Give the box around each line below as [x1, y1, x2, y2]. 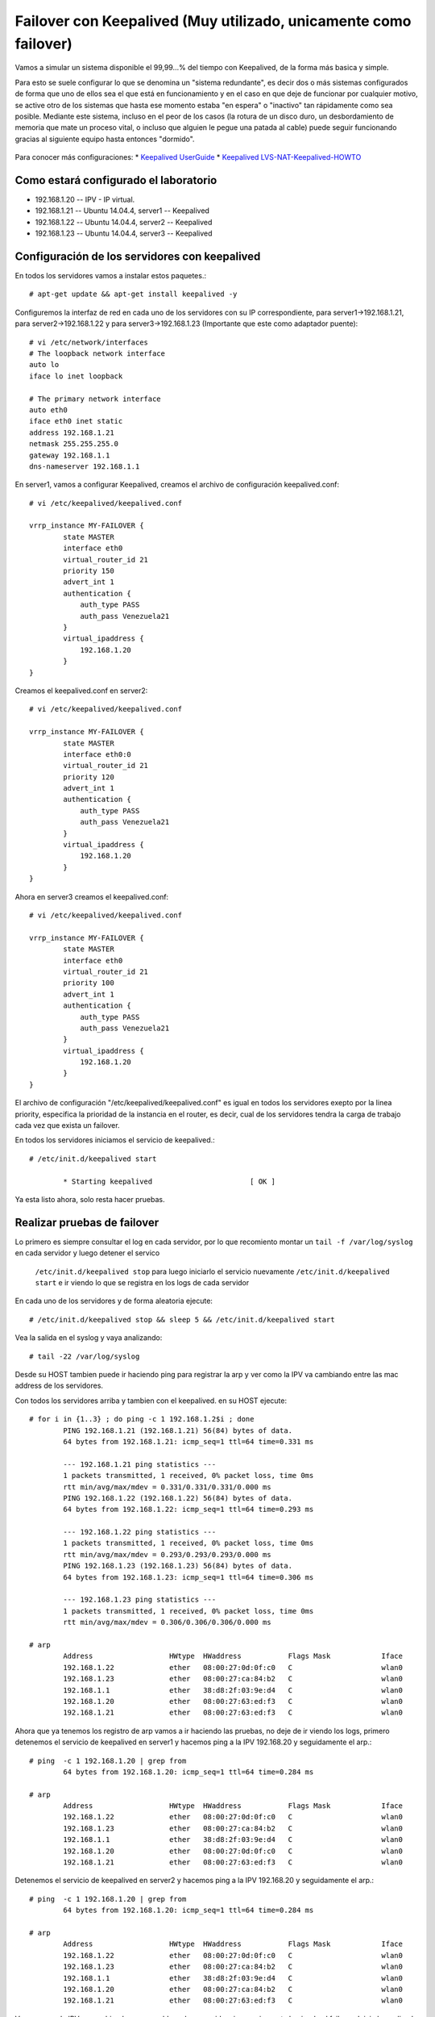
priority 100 [63, 979, 114, 988]
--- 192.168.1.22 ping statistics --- [63, 1527, 217, 1537]
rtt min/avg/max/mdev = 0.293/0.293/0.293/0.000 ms [63, 1550, 271, 1559]
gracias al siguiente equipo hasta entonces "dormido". [14, 134, 195, 144]
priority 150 [63, 566, 114, 576]
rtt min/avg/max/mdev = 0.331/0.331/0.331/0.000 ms [63, 1482, 271, 1492]
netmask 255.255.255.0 [29, 440, 119, 449]
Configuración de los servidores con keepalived [14, 249, 261, 263]
